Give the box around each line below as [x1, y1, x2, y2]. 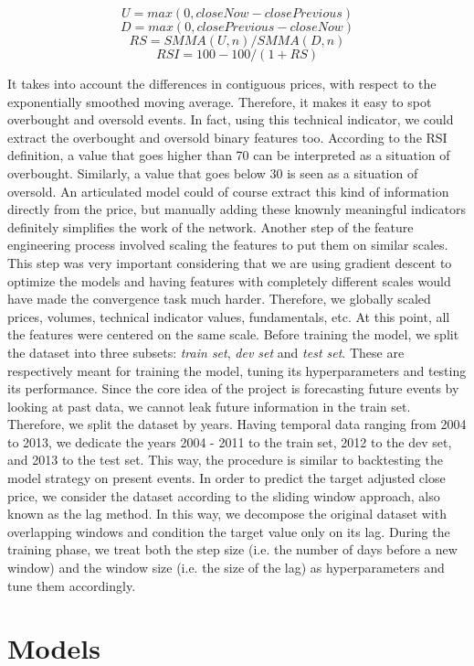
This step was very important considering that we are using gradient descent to [7, 252, 452, 272]
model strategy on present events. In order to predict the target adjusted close [7, 468, 446, 488]
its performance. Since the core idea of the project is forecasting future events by [7, 379, 459, 398]
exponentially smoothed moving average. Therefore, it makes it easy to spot [7, 91, 432, 111]
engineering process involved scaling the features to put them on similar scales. [7, 235, 448, 254]
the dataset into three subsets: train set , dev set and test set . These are [7, 342, 405, 361]
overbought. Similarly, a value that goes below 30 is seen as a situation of [7, 163, 418, 182]
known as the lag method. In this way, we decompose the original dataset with [7, 504, 447, 523]
